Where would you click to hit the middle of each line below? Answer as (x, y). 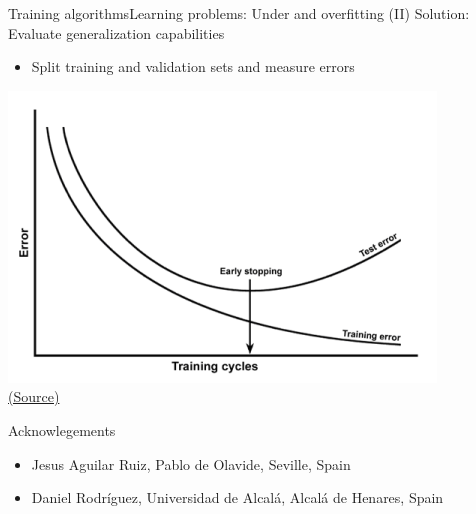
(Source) (34, 396)
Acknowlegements (62, 429)
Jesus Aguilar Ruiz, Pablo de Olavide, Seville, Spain (191, 463)
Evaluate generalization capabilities (116, 32)
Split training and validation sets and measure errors (193, 66)
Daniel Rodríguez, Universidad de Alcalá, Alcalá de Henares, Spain (237, 497)
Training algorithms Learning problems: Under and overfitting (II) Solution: (239, 13)
